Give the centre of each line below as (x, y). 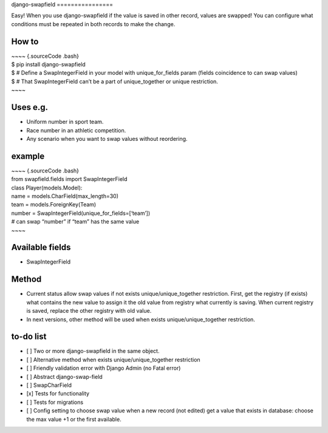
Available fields (41, 247)
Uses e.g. (30, 107)
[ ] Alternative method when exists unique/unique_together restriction (113, 360)
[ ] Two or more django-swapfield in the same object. (93, 351)
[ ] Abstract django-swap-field (64, 377)
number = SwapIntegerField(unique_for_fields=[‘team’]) (81, 213)
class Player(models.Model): (47, 188)
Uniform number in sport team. (65, 122)
